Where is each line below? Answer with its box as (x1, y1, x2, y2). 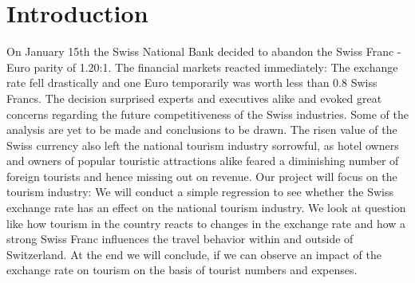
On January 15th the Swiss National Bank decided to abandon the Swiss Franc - (6, 43, 401, 60)
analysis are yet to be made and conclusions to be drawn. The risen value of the (6, 121, 397, 138)
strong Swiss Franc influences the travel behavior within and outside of (6, 230, 354, 247)
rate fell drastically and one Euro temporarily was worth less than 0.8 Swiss (6, 74, 377, 91)
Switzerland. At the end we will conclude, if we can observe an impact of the (6, 246, 381, 262)
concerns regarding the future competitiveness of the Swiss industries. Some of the (6, 105, 409, 122)
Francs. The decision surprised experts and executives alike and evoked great (6, 89, 382, 106)
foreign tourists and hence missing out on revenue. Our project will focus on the (6, 167, 397, 184)
